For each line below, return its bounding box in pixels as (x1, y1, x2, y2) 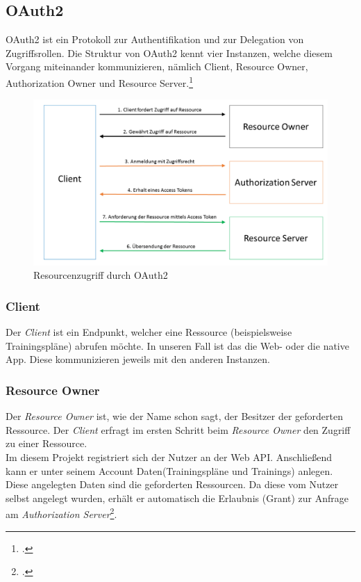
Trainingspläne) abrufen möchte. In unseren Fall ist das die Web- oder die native (6, 338, 349, 353)
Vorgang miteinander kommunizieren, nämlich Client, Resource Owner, (6, 59, 308, 74)
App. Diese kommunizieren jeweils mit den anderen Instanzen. (6, 352, 270, 366)
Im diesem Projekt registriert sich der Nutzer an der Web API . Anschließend (6, 449, 332, 464)
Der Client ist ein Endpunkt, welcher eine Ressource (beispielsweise (6, 325, 292, 339)
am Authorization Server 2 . (6, 505, 117, 521)
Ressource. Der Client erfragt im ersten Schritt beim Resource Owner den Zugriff (6, 422, 351, 437)
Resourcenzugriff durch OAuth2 (33, 268, 168, 282)
